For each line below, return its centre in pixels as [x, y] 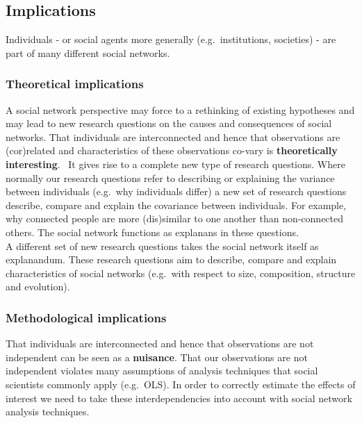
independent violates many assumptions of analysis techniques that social [162, 371]
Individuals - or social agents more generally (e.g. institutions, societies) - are [171, 39]
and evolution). [38, 287]
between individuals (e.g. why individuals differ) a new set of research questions [176, 191]
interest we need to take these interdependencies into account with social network [179, 398]
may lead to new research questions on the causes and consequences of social [169, 123]
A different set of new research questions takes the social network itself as [162, 246]
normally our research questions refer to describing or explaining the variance [170, 177]
